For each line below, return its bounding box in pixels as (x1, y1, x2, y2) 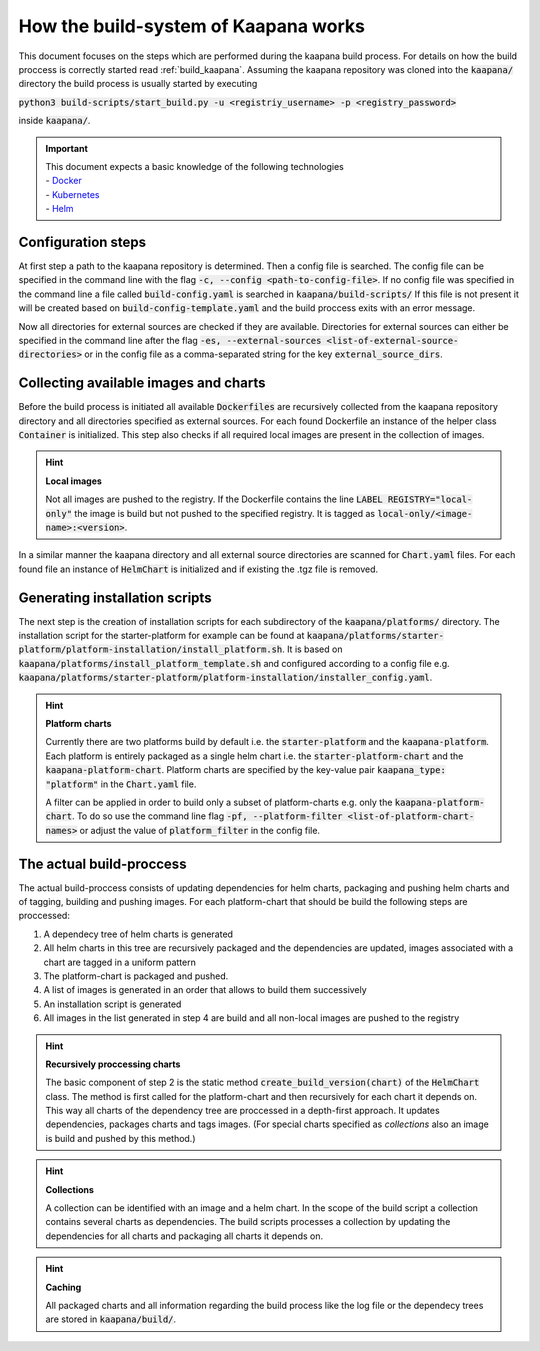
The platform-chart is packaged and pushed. (43, 970, 229, 982)
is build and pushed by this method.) (45, 1132, 196, 1144)
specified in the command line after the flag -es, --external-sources (18, 334, 322, 346)
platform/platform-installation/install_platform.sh (18, 644, 283, 655)
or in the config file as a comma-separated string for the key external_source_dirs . (84, 348, 444, 360)
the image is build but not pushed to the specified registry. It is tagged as (74, 507, 376, 519)
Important (45, 142, 89, 154)
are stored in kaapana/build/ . (45, 1313, 177, 1325)
